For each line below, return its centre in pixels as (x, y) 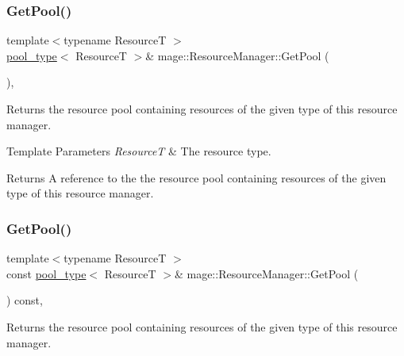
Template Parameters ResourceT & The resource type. (139, 151)
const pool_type (46, 273)
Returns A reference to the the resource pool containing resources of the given (196, 177)
